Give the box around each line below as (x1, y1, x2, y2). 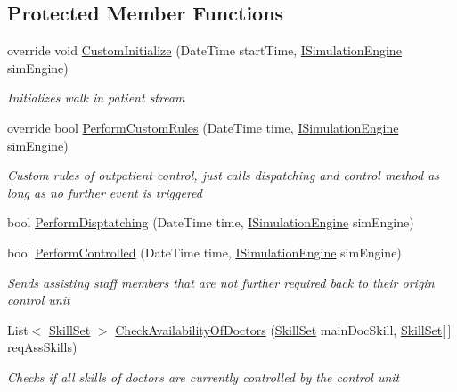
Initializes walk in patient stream (7, 88, 185, 107)
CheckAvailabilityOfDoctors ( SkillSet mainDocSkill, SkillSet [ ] (115, 320, 452, 339)
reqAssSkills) (7, 338, 78, 356)
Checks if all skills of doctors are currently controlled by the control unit (7, 367, 400, 386)
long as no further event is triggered (7, 183, 203, 201)
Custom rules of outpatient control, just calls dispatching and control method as (7, 166, 440, 184)
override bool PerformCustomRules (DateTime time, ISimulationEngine (7, 118, 399, 136)
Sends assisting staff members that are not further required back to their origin (7, 273, 435, 291)
